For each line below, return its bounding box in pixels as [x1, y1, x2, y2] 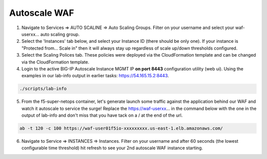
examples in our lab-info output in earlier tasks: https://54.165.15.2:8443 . [21, 73, 169, 79]
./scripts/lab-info [19, 86, 67, 92]
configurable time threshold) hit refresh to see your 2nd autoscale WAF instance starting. [21, 145, 203, 151]
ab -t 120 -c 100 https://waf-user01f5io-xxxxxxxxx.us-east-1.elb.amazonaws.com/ [19, 126, 223, 131]
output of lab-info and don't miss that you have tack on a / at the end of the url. [21, 112, 183, 118]
